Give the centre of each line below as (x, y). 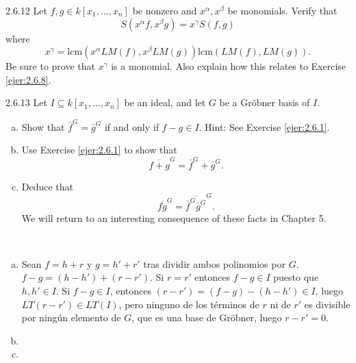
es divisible (327, 304)
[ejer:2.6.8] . (28, 79)
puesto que (296, 277)
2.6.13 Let (26, 102)
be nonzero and (165, 10)
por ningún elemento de (71, 317)
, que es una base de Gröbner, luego (207, 317)
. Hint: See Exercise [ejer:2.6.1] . (264, 126)
